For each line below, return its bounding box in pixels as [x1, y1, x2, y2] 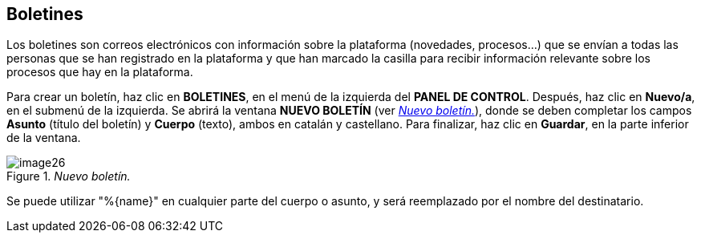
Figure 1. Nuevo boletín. [6, 169, 131, 184]
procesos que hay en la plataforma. [6, 65, 193, 79]
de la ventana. [6, 131, 81, 145]
